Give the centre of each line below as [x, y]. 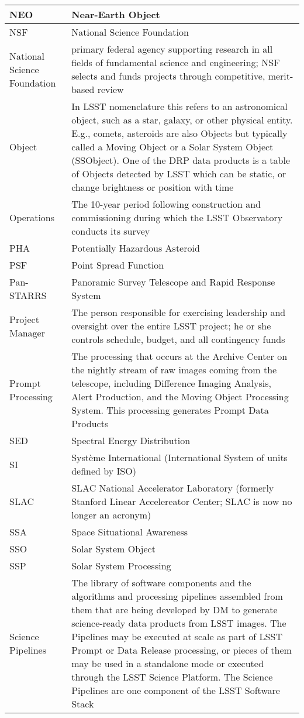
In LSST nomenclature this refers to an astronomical [179, 106]
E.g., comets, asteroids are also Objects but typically [179, 133]
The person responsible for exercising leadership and [179, 312]
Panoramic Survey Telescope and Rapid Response [173, 282]
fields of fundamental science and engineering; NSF [176, 62]
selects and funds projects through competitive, [168, 76]
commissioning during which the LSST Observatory [177, 217]
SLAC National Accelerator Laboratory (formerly [173, 488]
